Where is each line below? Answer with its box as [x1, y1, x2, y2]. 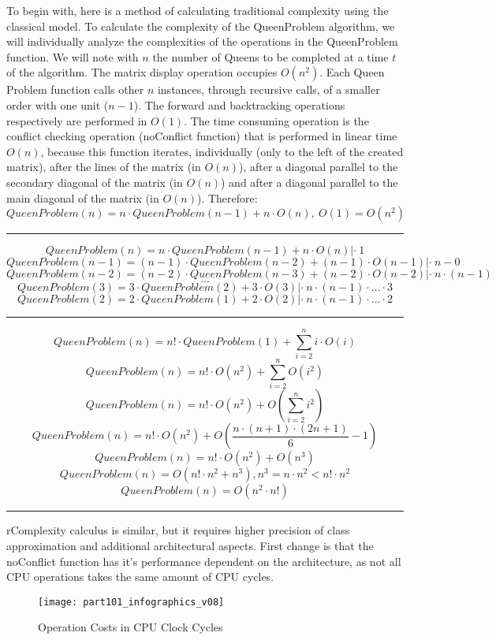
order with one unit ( [6, 96, 109, 113]
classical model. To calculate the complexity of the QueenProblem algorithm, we [6, 17, 395, 34]
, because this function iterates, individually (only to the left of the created [40, 143, 404, 159]
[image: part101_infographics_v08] [38, 596, 225, 608]
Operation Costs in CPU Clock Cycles [38, 619, 223, 635]
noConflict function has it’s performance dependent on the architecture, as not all [6, 553, 401, 569]
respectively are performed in [6, 112, 147, 128]
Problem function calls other [6, 81, 144, 98]
